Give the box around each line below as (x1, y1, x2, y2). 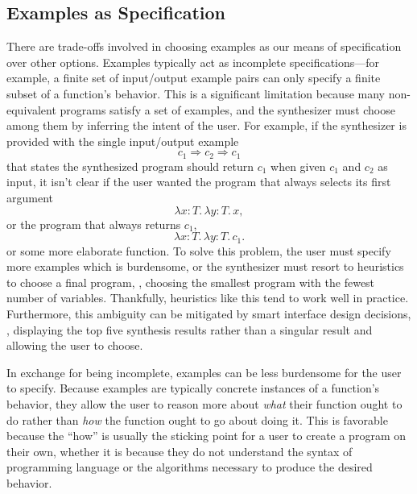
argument (6, 189, 53, 205)
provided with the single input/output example (6, 132, 239, 149)
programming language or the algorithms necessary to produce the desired (6, 459, 373, 475)
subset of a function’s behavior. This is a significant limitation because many (6, 85, 385, 102)
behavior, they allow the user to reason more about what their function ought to (6, 395, 403, 412)
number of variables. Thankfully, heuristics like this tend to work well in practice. (6, 289, 409, 306)
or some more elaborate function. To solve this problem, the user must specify (6, 242, 391, 259)
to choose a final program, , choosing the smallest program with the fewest (6, 273, 375, 290)
